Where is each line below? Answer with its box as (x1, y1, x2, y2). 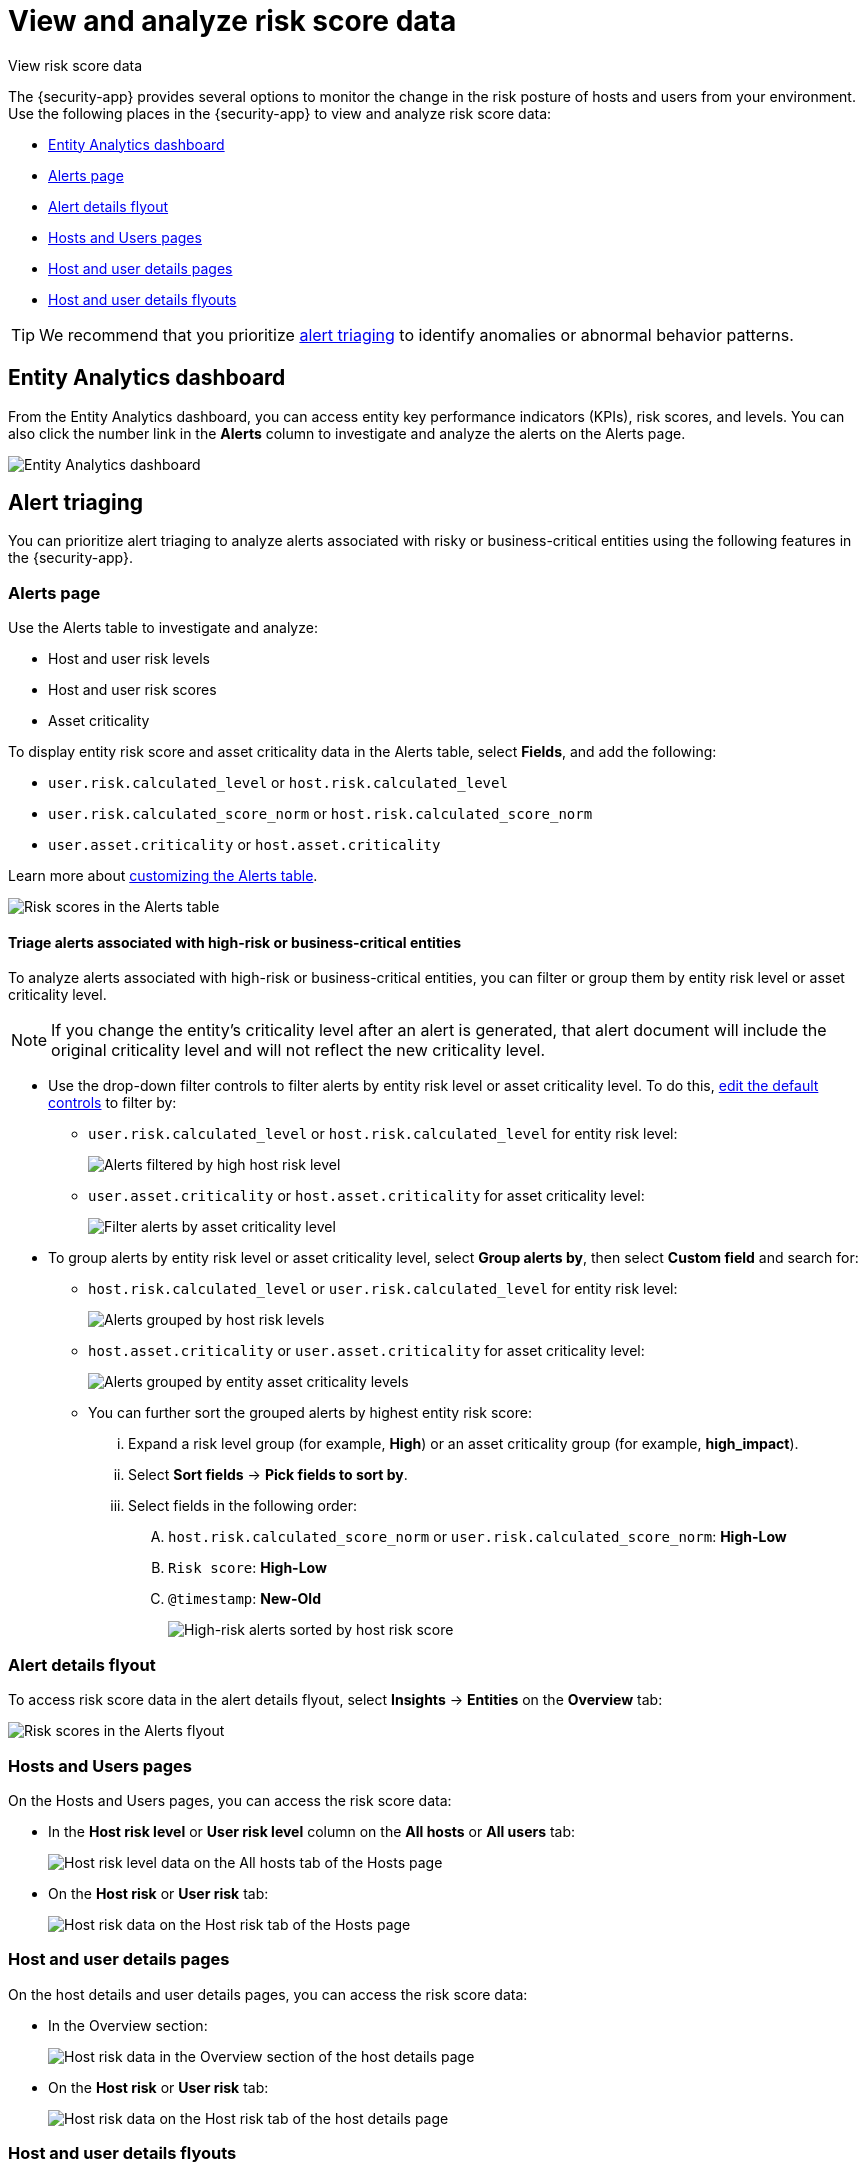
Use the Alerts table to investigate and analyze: (8, 619, 318, 637)
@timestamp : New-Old (168, 1590, 321, 1608)
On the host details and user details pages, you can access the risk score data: (8, 1985, 528, 2003)
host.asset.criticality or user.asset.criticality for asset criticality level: (88, 1342, 645, 1360)
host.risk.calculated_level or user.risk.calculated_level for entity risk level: (88, 1280, 678, 1298)
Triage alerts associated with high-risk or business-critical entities (8, 933, 461, 951)
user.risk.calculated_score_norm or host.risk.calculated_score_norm (48, 805, 593, 823)
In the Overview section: (48, 2016, 208, 2034)
